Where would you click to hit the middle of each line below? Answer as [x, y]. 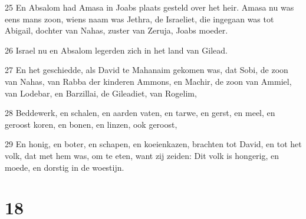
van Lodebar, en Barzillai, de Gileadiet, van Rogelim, [101, 93]
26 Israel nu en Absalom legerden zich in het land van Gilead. [116, 50]
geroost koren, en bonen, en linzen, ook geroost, [91, 124]
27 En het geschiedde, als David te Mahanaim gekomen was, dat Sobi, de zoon [147, 70]
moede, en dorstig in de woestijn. [65, 167]
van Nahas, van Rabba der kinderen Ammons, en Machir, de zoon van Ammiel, [148, 81]
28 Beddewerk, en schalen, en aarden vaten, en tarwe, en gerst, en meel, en [140, 113]
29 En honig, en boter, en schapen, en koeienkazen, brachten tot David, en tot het [153, 144]
